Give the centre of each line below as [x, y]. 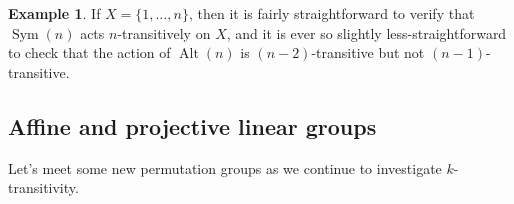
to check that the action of [89, 52]
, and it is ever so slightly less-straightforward [366, 32]
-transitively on [164, 32]
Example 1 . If [54, 13]
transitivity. [43, 187]
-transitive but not [368, 52]
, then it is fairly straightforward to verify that [331, 13]
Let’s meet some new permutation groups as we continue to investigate [225, 167]
